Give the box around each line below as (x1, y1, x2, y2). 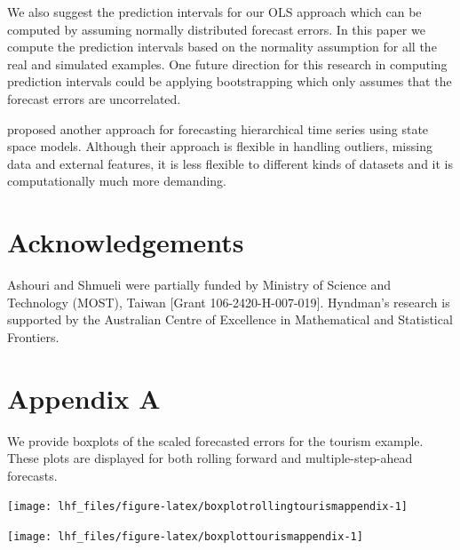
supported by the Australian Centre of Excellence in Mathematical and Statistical (7, 310, 453, 329)
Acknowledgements (7, 224, 244, 260)
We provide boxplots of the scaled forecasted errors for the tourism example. (7, 431, 424, 450)
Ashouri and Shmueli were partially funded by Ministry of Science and (7, 275, 392, 294)
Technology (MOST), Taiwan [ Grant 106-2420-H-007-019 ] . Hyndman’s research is (7, 292, 450, 311)
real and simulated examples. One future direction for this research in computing (7, 54, 448, 73)
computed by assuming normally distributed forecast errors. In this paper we (7, 20, 425, 38)
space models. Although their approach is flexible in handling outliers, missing (7, 137, 432, 155)
